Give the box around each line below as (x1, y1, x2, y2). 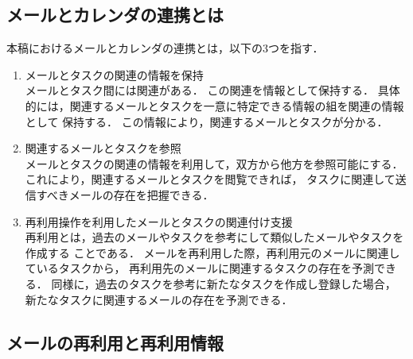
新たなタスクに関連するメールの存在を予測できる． (25, 291, 293, 307)
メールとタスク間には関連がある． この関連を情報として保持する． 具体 (25, 82, 400, 98)
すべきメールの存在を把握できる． (36, 186, 214, 203)
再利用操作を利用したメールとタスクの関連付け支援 (25, 213, 293, 230)
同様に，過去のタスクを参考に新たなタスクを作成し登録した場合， (51, 275, 396, 291)
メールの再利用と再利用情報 (6, 330, 224, 354)
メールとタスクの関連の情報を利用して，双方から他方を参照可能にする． (25, 155, 403, 172)
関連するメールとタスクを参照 (25, 140, 181, 156)
